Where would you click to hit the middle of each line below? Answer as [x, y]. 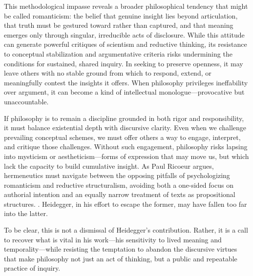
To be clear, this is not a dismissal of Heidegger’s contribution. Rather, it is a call [126, 230]
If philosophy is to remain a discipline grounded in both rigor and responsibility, [124, 118]
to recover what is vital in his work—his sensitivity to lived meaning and [113, 239]
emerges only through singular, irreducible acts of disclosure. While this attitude [124, 34]
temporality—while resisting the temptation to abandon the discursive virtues [121, 249]
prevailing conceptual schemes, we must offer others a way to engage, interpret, [122, 137]
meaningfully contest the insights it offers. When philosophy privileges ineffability [126, 82]
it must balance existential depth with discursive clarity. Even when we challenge [125, 128]
